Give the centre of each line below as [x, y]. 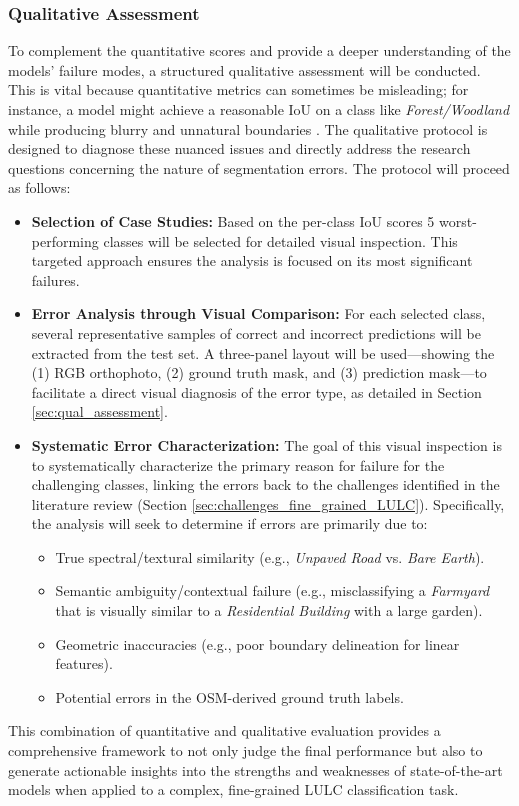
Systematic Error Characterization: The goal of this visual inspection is [266, 444]
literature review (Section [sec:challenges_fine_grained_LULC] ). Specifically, [268, 503]
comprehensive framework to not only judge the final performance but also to [245, 750]
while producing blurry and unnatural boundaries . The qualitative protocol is [248, 128]
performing [65, 240]
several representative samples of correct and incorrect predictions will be [256, 332]
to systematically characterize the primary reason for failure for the [238, 464]
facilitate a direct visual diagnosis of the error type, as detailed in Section [256, 391]
